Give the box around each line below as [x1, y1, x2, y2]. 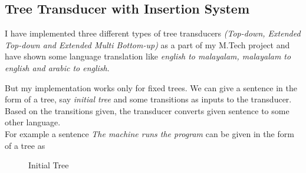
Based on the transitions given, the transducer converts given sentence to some [5, 104, 289, 117]
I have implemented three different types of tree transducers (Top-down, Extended [5, 27, 301, 39]
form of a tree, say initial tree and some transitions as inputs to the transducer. [5, 93, 292, 105]
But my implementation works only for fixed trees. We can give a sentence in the [5, 81, 297, 94]
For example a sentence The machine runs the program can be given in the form [5, 127, 294, 139]
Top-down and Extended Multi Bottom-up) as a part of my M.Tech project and [5, 38, 290, 51]
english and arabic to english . [5, 61, 110, 74]
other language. [5, 116, 61, 128]
